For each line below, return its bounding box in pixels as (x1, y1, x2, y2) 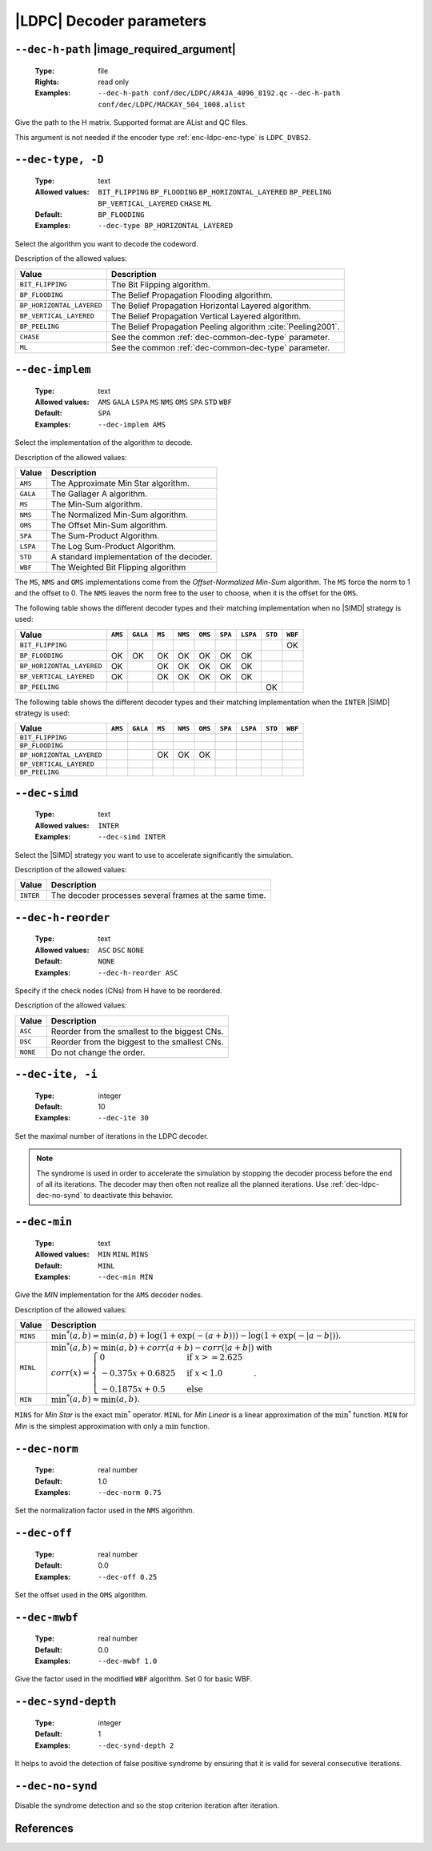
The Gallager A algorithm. (50, 488, 148, 499)
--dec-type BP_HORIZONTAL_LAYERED (98, 221, 234, 230)
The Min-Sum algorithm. (50, 499, 143, 510)
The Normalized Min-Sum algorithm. (50, 509, 188, 520)
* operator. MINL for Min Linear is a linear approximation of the (127, 1409, 334, 1420)
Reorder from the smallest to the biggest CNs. (50, 1025, 224, 1036)
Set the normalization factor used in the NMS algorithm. (14, 1505, 195, 1516)
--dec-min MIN (98, 1272, 154, 1282)
